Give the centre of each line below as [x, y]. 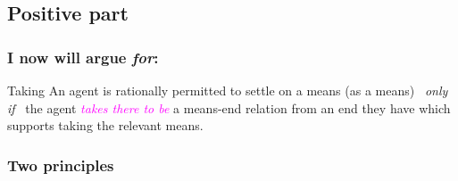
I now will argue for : [83, 57]
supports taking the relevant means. [105, 125]
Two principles [61, 165]
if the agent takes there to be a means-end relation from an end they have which [229, 107]
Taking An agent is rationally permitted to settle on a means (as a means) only [228, 90]
